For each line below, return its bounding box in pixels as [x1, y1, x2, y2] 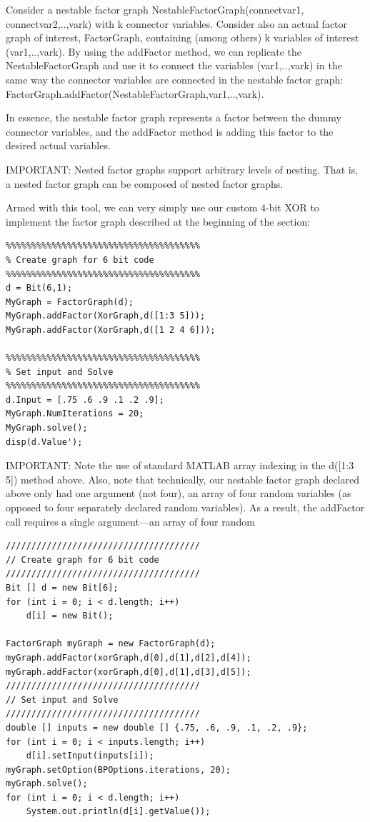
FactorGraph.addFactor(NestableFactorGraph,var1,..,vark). [6, 86, 264, 101]
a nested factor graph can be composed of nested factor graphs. [6, 176, 284, 191]
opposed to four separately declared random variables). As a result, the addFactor [6, 500, 365, 514]
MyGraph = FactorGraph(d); [6, 296, 134, 307]
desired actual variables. [6, 138, 111, 153]
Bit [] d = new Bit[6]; [6, 582, 119, 593]
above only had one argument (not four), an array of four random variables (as [6, 486, 351, 501]
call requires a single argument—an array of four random [6, 513, 255, 528]
